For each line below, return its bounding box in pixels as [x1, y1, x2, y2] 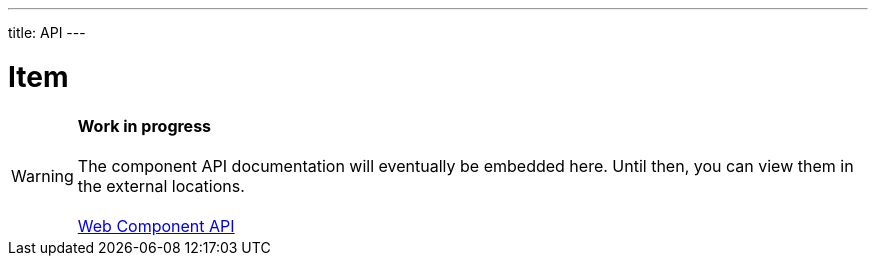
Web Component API [77, 215, 235, 236]
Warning [11, 165, 74, 186]
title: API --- [8, 24, 86, 41]
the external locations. [77, 175, 245, 196]
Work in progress [77, 115, 212, 136]
